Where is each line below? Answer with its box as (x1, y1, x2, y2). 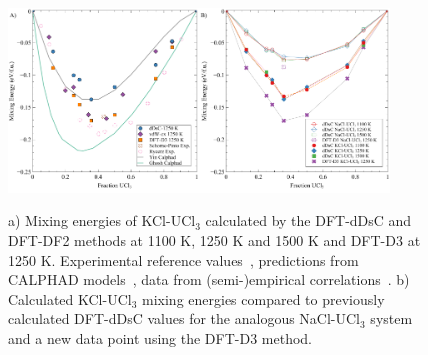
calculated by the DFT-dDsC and (205, 210, 412, 231)
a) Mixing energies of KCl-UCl (8, 210, 196, 231)
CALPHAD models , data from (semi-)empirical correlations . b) (8, 269, 410, 290)
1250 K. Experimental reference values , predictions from (8, 249, 359, 270)
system (370, 308, 413, 329)
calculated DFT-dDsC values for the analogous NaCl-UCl (8, 308, 361, 329)
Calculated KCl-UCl (8, 288, 132, 309)
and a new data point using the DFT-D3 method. (8, 327, 313, 348)
